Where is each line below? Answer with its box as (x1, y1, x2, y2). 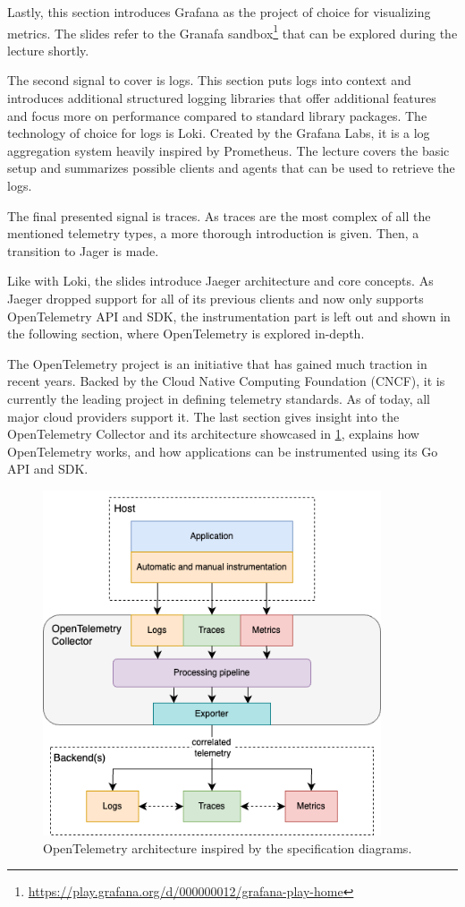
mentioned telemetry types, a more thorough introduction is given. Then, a (7, 224, 419, 243)
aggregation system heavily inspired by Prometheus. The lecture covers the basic (7, 141, 450, 159)
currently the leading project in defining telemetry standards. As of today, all (7, 389, 430, 407)
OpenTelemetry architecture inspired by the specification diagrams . (43, 838, 412, 857)
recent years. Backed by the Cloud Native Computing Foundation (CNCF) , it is (7, 372, 445, 390)
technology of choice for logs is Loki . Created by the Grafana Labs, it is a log (7, 124, 430, 142)
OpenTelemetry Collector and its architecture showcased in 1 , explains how (7, 424, 419, 443)
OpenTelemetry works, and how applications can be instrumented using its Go (7, 441, 438, 460)
